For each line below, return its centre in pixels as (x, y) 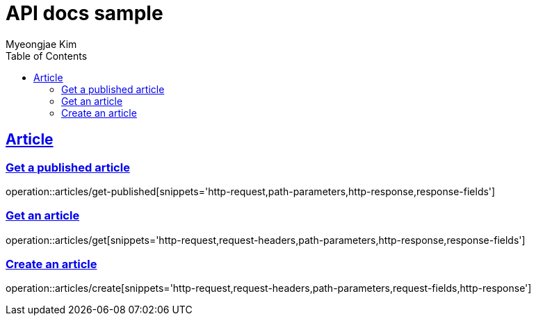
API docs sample (84, 13)
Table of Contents (47, 56)
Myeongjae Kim (41, 44)
